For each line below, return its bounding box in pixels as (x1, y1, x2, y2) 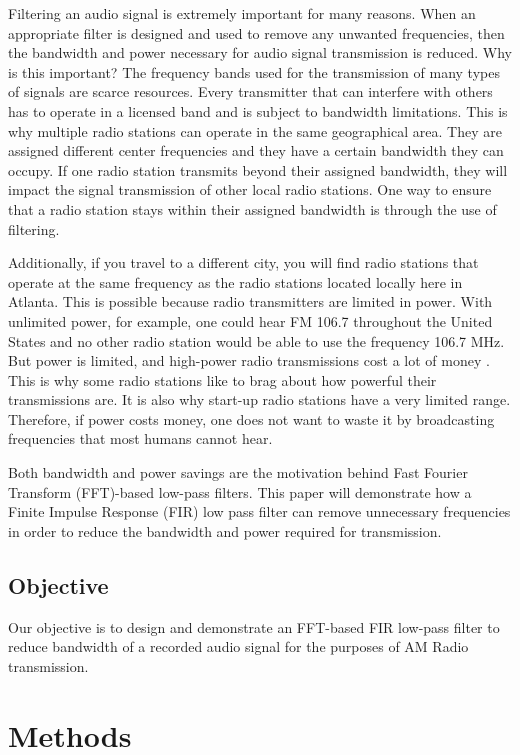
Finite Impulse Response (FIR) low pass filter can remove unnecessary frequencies (8, 501, 511, 522)
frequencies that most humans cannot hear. (8, 428, 273, 449)
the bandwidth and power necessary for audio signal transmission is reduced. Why (8, 42, 512, 63)
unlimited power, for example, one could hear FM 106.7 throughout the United (8, 310, 493, 331)
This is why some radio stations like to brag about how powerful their (8, 369, 437, 390)
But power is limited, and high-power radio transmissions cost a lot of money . (8, 350, 490, 371)
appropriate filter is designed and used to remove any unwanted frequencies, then (8, 22, 505, 43)
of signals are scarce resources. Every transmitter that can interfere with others (8, 81, 493, 102)
